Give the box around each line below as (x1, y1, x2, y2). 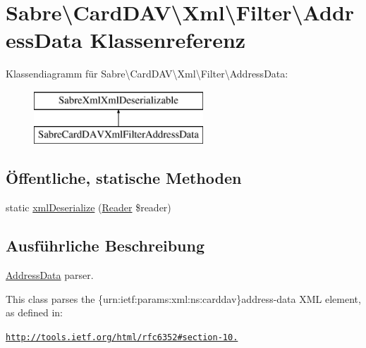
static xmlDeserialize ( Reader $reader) (6, 200, 171, 215)
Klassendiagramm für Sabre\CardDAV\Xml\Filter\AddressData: (6, 66, 288, 81)
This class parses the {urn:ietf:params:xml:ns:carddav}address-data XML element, (6, 291, 361, 306)
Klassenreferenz (90, 25, 246, 54)
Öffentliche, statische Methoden (6, 167, 242, 189)
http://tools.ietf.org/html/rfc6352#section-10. (6, 332, 238, 342)
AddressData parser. (6, 268, 94, 282)
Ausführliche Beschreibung (6, 235, 205, 256)
